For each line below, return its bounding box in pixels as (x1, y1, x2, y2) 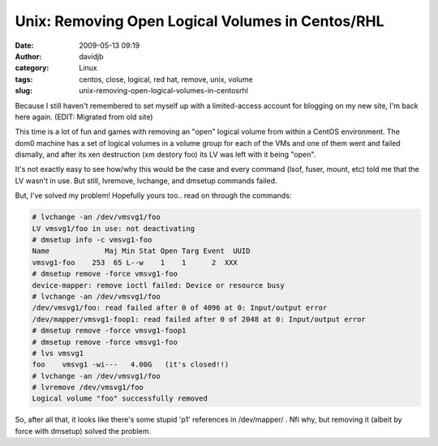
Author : (15, 51, 42, 61)
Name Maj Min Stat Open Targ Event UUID (32, 247, 251, 255)
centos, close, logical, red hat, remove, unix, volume (79, 74, 253, 84)
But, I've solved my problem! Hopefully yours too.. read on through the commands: (15, 191, 292, 200)
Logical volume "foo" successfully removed (32, 394, 208, 403)
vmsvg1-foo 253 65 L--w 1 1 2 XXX (32, 258, 238, 267)
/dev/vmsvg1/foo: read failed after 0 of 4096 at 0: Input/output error (32, 303, 328, 312)
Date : (15, 41, 34, 50)
